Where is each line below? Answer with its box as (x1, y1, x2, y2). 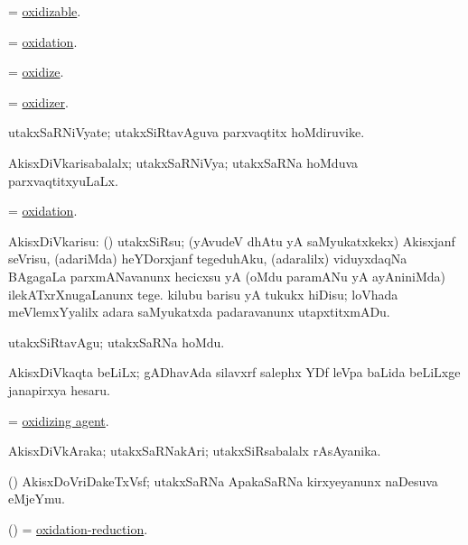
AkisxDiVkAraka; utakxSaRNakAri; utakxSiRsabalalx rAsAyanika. (8, 441, 381, 460)
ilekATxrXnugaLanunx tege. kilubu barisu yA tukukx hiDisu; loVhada (8, 284, 398, 303)
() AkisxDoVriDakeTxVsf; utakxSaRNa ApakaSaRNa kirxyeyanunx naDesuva (8, 471, 438, 490)
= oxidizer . (8, 92, 69, 111)
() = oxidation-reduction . (8, 519, 148, 538)
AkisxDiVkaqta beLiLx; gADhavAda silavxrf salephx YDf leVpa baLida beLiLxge (8, 363, 461, 382)
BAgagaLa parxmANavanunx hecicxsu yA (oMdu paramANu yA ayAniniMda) (8, 266, 445, 285)
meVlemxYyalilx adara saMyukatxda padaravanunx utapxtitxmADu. (8, 302, 390, 321)
